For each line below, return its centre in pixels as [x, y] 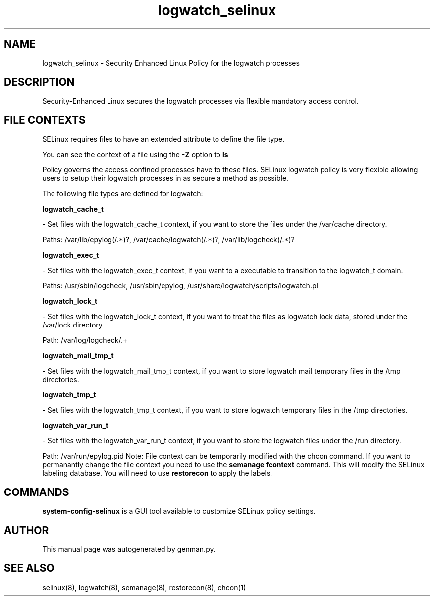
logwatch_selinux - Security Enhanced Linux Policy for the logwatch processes [171, 63]
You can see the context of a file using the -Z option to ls [135, 155]
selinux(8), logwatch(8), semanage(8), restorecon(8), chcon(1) [144, 587]
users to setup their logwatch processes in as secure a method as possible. [165, 178]
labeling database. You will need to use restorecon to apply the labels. [157, 473]
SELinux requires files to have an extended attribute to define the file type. [163, 139]
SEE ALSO [29, 568]
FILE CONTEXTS [45, 120]
